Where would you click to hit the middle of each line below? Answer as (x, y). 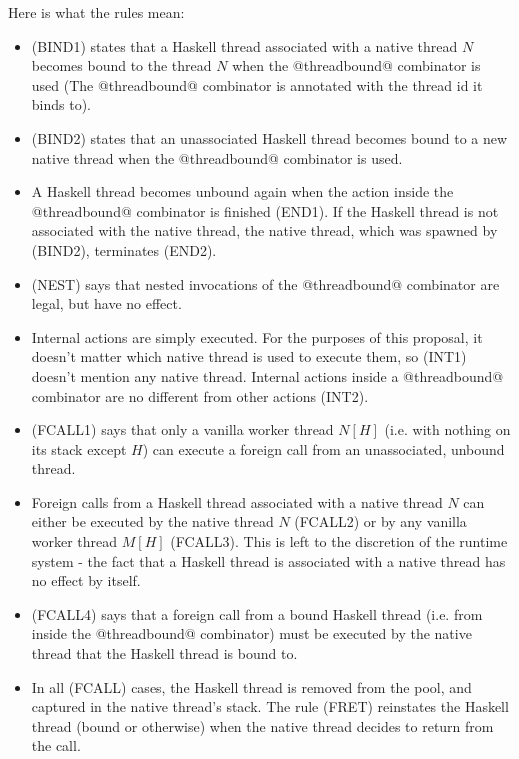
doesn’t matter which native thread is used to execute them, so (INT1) (249, 356)
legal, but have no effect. (106, 303)
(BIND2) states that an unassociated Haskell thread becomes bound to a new (269, 137)
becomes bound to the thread (121, 65)
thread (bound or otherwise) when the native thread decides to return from (262, 725)
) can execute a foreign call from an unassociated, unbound (323, 448)
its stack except (79, 448)
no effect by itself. (86, 580)
